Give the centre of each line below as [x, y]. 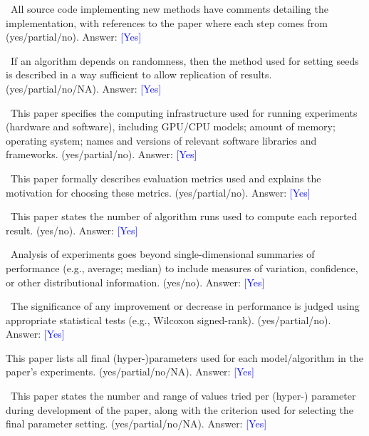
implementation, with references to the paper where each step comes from [167, 22]
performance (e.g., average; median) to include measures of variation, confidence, [182, 268]
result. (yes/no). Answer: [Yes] [72, 230]
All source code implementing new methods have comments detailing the [169, 9]
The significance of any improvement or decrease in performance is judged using [185, 306]
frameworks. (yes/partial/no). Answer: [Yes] [102, 154]
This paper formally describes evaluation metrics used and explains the [166, 178]
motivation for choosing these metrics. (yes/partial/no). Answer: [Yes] [158, 192]
